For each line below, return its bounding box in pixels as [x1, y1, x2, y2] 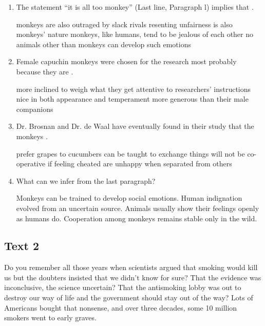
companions [16, 103, 53, 114]
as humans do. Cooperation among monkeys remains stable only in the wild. [16, 213, 257, 223]
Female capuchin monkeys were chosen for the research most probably [16, 56, 237, 67]
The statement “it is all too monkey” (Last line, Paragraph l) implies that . [16, 2, 254, 12]
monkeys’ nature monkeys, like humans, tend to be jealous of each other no [16, 29, 254, 40]
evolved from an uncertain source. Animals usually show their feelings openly [16, 202, 259, 213]
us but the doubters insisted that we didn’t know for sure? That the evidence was [4, 272, 261, 282]
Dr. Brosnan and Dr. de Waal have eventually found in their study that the [16, 121, 254, 131]
